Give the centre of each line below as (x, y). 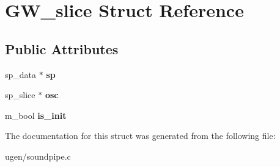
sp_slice (20, 95)
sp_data (21, 74)
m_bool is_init (36, 115)
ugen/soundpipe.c (38, 156)
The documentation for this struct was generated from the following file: (140, 136)
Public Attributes (62, 48)
